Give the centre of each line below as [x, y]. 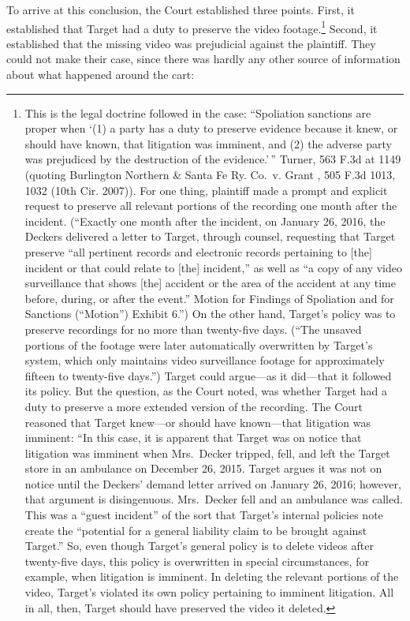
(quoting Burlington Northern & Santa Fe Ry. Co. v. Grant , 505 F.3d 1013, [210, 174]
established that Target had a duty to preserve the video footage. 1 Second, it [192, 27]
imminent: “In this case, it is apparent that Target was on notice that [193, 438]
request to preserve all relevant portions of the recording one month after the [211, 206]
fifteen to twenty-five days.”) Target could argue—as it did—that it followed [208, 375]
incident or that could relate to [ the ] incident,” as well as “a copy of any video [213, 267]
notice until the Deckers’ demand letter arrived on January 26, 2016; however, [213, 483]
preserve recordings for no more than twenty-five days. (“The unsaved [193, 329]
